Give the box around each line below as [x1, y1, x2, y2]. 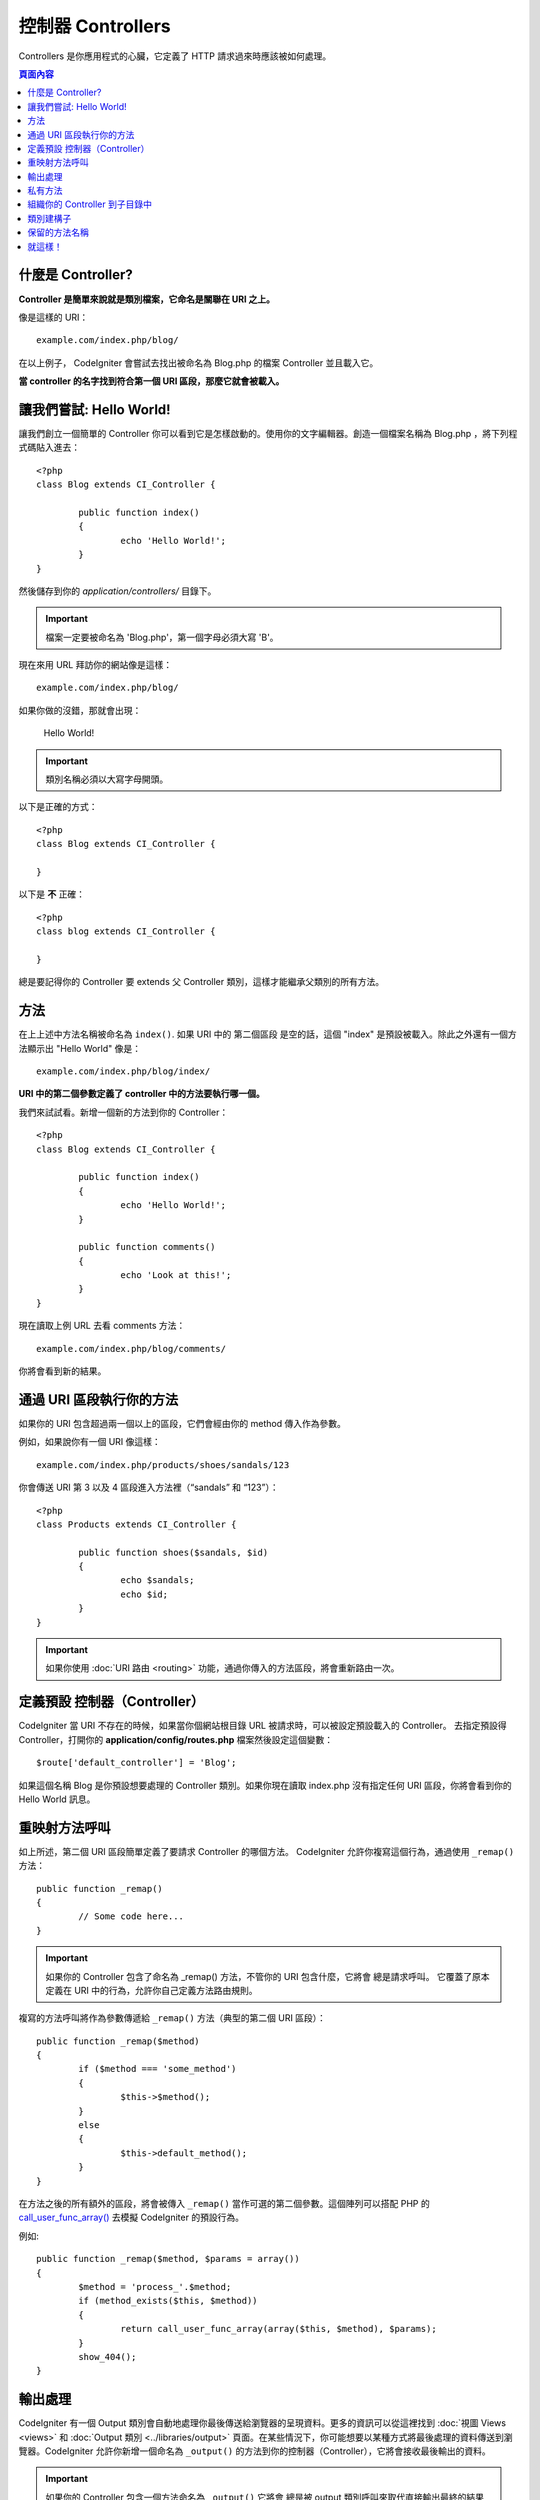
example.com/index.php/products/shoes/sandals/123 [36, 1459, 290, 1470]
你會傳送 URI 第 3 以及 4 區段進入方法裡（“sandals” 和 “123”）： [18, 1481, 279, 1494]
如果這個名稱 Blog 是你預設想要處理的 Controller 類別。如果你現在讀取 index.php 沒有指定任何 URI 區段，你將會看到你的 [18, 1779, 512, 1791]
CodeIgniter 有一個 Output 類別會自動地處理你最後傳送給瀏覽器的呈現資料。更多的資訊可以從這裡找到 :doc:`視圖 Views [18, 2417, 507, 2429]
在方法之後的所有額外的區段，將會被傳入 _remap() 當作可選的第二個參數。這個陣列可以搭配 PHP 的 [18, 2198, 430, 2209]
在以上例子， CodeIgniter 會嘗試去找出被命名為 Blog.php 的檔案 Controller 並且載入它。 [18, 356, 379, 369]
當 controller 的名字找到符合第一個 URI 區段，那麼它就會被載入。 [18, 375, 285, 387]
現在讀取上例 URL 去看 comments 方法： [18, 1320, 186, 1332]
